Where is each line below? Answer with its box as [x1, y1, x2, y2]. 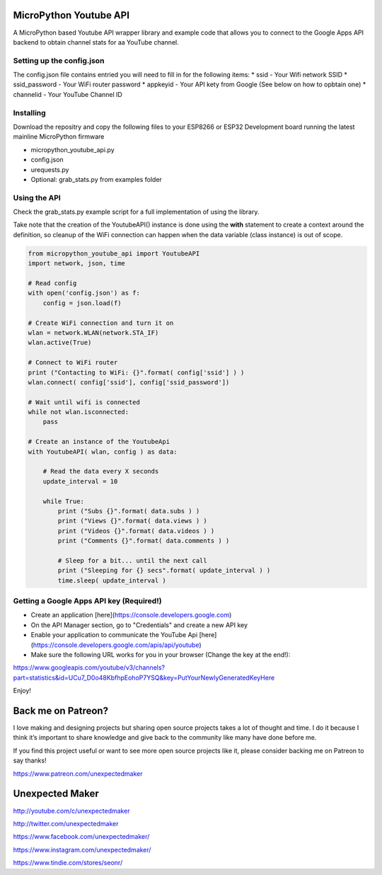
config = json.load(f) [42, 299, 122, 307]
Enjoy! [13, 687, 32, 695]
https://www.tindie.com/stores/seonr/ [13, 859, 123, 867]
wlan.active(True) [28, 338, 92, 347]
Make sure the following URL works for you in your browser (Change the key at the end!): [30, 651, 291, 659]
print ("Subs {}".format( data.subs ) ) [57, 507, 200, 515]
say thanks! [13, 756, 47, 765]
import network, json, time [28, 259, 125, 268]
